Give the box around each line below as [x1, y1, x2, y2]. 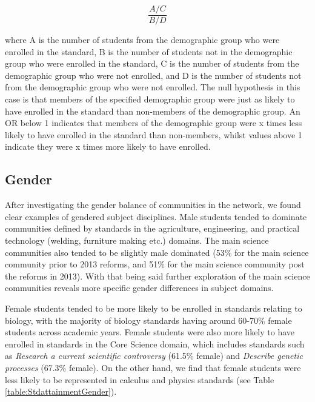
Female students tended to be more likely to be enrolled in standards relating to [5, 301, 302, 314]
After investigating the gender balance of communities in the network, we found [5, 198, 301, 211]
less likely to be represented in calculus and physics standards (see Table [5, 373, 274, 386]
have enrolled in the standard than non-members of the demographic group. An [5, 104, 300, 117]
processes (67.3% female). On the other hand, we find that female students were [5, 361, 301, 374]
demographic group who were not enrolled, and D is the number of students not [5, 69, 302, 81]
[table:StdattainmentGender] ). [5, 385, 117, 398]
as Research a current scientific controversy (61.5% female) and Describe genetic [5, 349, 303, 362]
